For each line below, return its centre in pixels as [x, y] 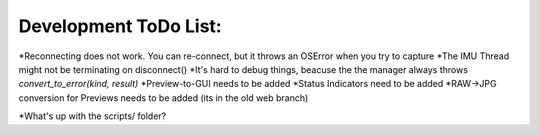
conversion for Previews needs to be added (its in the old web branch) [163, 97]
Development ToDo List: [120, 26]
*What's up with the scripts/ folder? [92, 116]
